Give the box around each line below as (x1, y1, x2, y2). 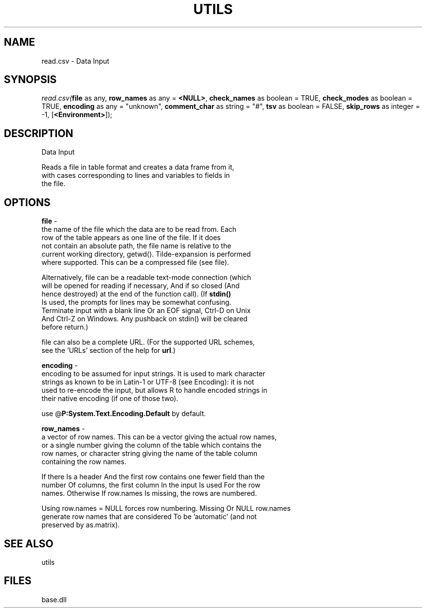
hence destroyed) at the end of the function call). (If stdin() (41, 290, 231, 298)
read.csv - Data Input (41, 56, 109, 65)
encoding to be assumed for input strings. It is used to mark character (41, 369, 266, 378)
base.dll (41, 595, 67, 604)
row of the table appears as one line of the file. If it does (41, 233, 221, 242)
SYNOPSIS (4, 73, 57, 86)
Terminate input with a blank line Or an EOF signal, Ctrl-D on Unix (41, 306, 251, 315)
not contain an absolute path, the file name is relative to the (41, 242, 231, 250)
